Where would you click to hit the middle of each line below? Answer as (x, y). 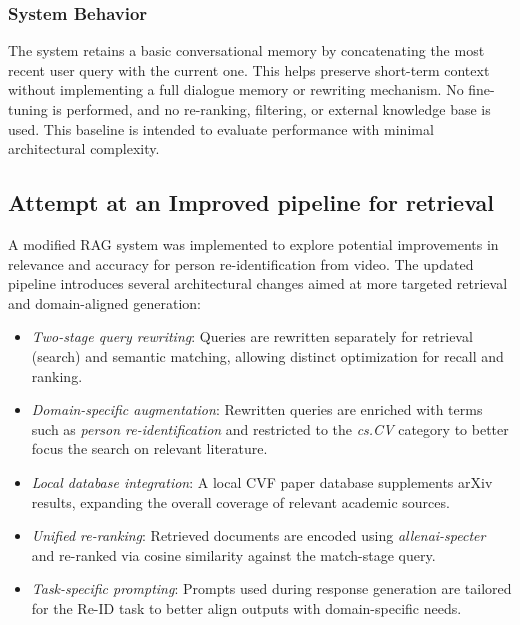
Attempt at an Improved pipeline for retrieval (251, 202)
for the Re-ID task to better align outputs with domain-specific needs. (246, 607)
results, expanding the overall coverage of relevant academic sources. (240, 501)
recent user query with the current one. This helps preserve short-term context (249, 69)
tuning (28, 109)
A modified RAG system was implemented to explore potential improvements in (253, 243)
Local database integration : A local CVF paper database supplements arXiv (262, 481)
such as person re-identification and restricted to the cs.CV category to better (270, 428)
